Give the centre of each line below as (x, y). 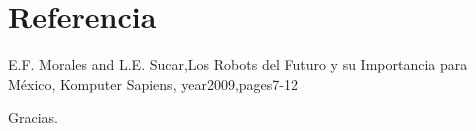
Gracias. (33, 117)
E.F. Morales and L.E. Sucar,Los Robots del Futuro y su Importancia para (238, 64)
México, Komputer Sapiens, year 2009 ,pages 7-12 (153, 83)
